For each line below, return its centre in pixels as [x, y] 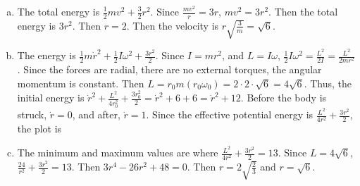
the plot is [39, 129]
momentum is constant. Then [81, 83]
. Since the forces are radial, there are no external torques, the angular [169, 69]
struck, [32, 114]
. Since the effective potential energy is [230, 114]
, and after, [96, 114]
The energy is [46, 55]
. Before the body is [284, 98]
